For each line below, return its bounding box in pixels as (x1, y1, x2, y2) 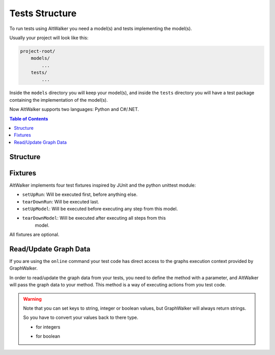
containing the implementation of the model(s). (9, 97, 108, 103)
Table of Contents (9, 115, 48, 122)
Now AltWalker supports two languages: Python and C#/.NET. (9, 106, 140, 112)
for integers (36, 323, 61, 330)
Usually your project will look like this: (9, 35, 89, 41)
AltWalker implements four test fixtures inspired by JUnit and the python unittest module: (9, 182, 196, 188)
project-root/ (20, 48, 56, 54)
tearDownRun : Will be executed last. (22, 198, 99, 204)
